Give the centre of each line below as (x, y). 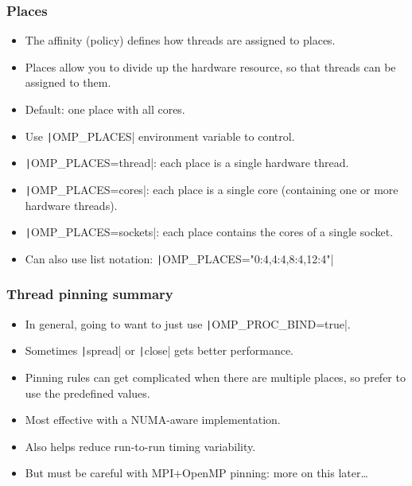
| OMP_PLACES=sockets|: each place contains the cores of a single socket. (209, 232)
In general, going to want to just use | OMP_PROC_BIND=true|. (188, 323)
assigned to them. (68, 82)
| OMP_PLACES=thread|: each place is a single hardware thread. (187, 163)
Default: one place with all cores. (105, 109)
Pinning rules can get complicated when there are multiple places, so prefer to (215, 377)
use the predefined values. (87, 393)
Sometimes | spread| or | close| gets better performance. (159, 350)
